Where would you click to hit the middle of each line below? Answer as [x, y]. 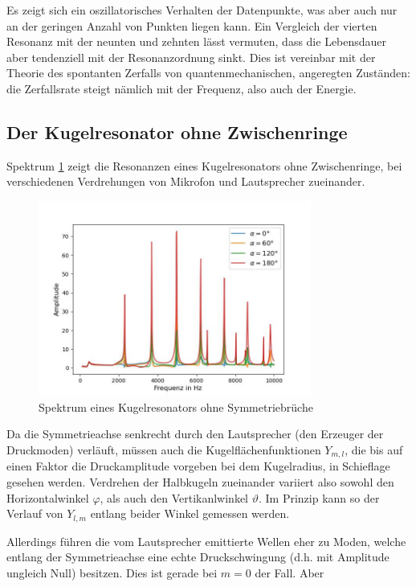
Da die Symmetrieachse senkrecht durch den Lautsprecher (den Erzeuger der [195, 434]
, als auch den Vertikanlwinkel [174, 497]
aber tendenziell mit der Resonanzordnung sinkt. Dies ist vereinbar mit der [191, 57]
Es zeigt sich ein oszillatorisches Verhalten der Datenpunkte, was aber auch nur [202, 10]
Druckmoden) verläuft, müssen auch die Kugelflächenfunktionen [164, 449]
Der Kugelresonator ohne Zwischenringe [177, 131]
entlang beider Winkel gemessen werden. [190, 513]
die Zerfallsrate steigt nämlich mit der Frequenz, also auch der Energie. [181, 88]
